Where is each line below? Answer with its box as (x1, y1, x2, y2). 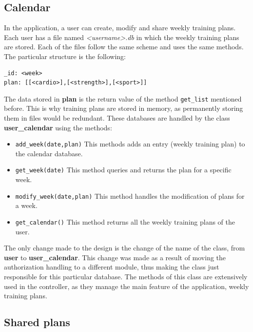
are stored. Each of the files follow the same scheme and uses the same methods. (4, 41, 244, 52)
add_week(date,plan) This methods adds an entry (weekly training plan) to (15, 139, 245, 149)
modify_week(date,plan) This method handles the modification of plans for (15, 190, 245, 201)
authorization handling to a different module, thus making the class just (4, 262, 219, 272)
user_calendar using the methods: (4, 122, 112, 132)
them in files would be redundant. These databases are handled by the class (4, 113, 230, 123)
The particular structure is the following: (4, 51, 126, 61)
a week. (15, 200, 38, 210)
